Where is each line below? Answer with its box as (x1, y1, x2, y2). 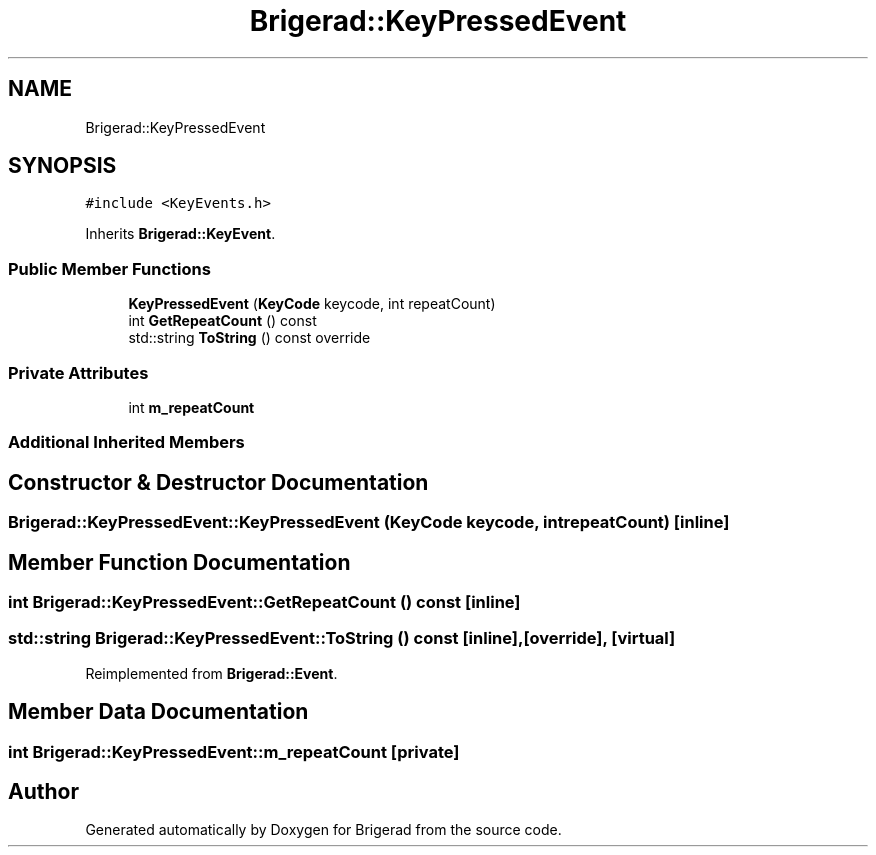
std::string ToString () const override (128, 329, 371, 347)
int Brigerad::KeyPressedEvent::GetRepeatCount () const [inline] (8, 592, 521, 612)
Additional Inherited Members (8, 432, 245, 453)
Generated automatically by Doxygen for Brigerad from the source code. (85, 821, 562, 839)
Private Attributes (8, 362, 149, 383)
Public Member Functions (8, 258, 211, 279)
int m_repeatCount (128, 398, 255, 416)
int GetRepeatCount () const (128, 312, 317, 330)
